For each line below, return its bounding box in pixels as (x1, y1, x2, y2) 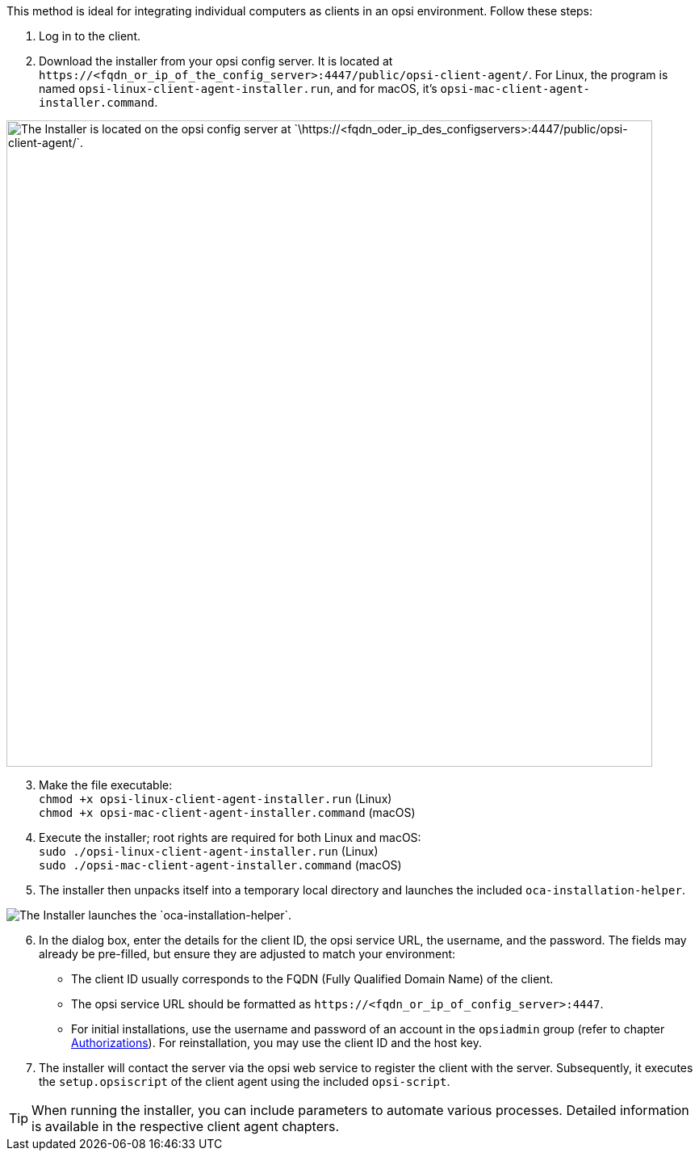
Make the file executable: (39, 778, 173, 792)
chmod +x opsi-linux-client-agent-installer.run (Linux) (39, 792, 392, 806)
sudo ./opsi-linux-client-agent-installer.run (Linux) (39, 844, 379, 858)
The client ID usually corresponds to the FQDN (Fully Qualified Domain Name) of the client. (71, 972, 554, 986)
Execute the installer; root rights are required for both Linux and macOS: (39, 831, 421, 844)
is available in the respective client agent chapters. (31, 1118, 340, 1134)
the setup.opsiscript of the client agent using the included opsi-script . (39, 1075, 450, 1088)
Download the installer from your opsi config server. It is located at (39, 54, 393, 68)
